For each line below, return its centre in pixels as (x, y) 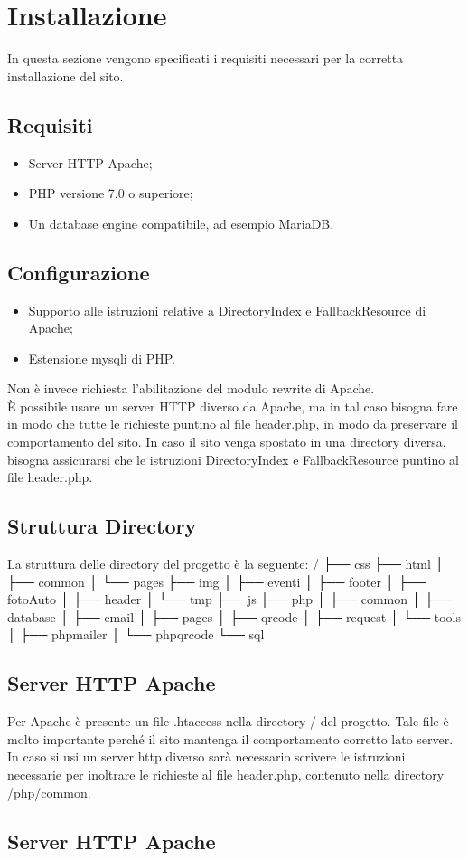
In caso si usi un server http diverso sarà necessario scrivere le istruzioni (206, 756)
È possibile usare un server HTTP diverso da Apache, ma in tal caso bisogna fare (233, 406)
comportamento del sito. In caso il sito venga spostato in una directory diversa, (227, 442)
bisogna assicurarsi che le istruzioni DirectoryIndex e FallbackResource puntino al (233, 459)
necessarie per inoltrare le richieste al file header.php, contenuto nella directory (226, 774)
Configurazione (79, 272)
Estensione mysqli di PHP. (102, 358)
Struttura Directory (102, 526)
